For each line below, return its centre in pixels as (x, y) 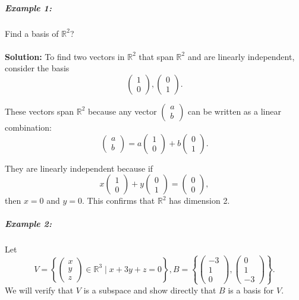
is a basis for (251, 290)
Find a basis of (32, 33)
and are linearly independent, (241, 56)
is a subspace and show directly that (150, 290)
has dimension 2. (199, 200)
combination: (28, 127)
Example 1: (28, 7)
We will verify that (39, 290)
